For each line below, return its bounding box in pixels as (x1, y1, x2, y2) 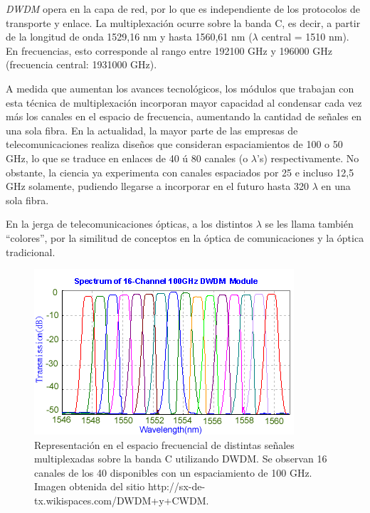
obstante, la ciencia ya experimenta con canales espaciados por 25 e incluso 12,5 (6, 164, 354, 179)
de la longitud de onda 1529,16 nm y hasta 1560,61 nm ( (6, 29, 253, 44)
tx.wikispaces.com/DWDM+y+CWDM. (34, 493, 209, 508)
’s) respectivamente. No (257, 150, 359, 165)
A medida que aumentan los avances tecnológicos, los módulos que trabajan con (6, 80, 354, 95)
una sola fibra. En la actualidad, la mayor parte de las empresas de (6, 122, 298, 137)
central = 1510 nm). (261, 29, 349, 44)
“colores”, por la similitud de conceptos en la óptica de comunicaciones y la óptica (6, 230, 364, 245)
